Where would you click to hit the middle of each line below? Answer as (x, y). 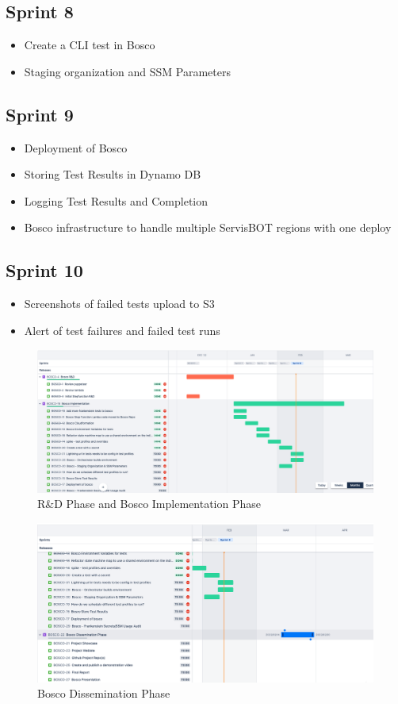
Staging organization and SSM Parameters (127, 71)
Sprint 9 (40, 114)
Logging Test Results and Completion (116, 200)
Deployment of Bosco (76, 147)
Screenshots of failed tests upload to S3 (119, 304)
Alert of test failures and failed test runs (122, 330)
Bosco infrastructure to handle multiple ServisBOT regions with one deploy (208, 227)
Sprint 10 (44, 270)
